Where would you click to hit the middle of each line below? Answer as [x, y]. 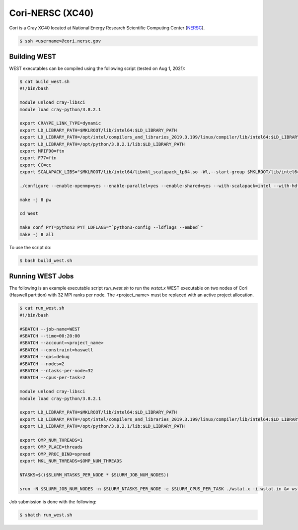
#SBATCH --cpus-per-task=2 [52, 378]
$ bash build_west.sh [46, 260]
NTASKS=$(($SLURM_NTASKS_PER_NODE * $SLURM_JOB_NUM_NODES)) [94, 475]
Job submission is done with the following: [53, 502]
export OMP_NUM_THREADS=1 [51, 440]
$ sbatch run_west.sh [46, 515]
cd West [29, 214]
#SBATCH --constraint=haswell [56, 350]
